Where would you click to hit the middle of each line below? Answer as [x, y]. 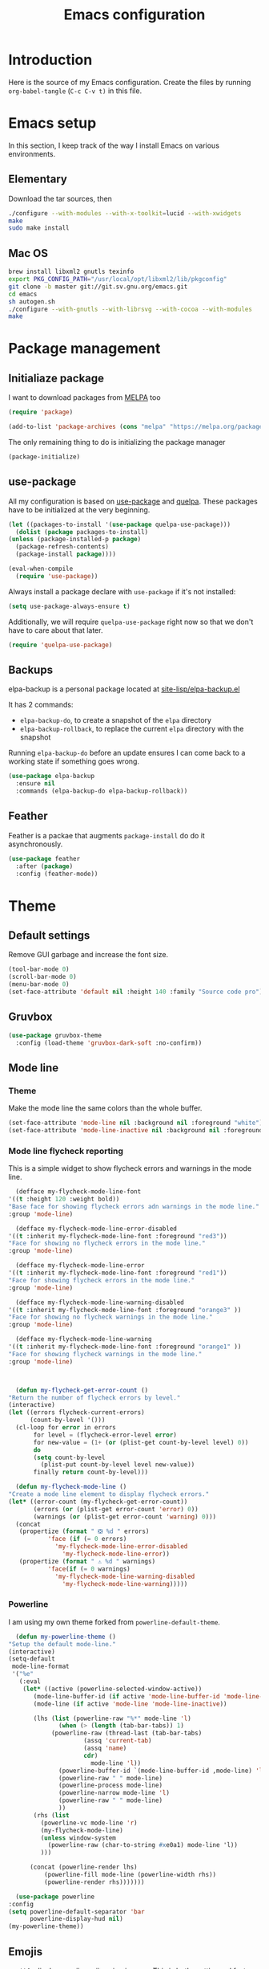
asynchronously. [36, 844]
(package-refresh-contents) [62, 547]
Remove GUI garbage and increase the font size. [88, 955]
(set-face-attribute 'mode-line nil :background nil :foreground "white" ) [136, 1123]
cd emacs [23, 294]
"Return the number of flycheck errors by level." [94, 1398]
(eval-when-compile [41, 569]
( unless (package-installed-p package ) [75, 540]
